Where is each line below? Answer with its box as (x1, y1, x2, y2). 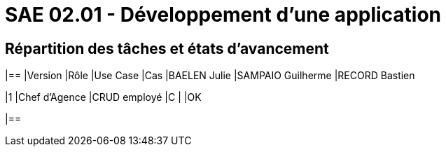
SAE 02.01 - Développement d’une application (5, 3, 442, 27)
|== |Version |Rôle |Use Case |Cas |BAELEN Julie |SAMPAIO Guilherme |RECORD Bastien (5, 69, 415, 82)
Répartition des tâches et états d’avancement (5, 39, 329, 57)
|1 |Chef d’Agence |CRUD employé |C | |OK (5, 91, 202, 104)
